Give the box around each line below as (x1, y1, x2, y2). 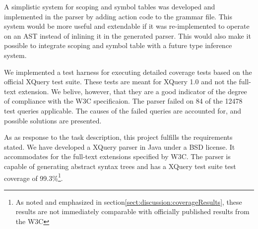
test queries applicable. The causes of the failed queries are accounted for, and (4, 105, 242, 115)
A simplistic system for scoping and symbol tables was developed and (4, 1, 215, 11)
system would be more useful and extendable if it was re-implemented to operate (4, 21, 250, 31)
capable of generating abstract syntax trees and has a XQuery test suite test (4, 161, 236, 171)
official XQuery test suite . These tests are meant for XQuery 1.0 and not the (4, 76, 237, 87)
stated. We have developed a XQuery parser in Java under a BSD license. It (4, 141, 235, 152)
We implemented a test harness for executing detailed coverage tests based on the (4, 66, 252, 77)
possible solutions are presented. (4, 115, 102, 125)
